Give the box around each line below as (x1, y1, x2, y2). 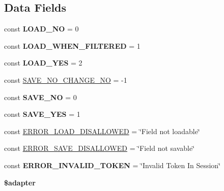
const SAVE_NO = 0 (4, 91, 77, 102)
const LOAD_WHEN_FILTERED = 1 (4, 40, 141, 51)
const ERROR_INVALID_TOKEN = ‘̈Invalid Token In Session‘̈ (4, 160, 221, 170)
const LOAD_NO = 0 (4, 23, 79, 34)
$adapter (4, 177, 36, 187)
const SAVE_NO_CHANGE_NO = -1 (4, 74, 127, 85)
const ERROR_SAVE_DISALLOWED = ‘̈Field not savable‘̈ (4, 143, 195, 153)
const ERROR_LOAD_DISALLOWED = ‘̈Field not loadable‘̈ (4, 125, 200, 136)
